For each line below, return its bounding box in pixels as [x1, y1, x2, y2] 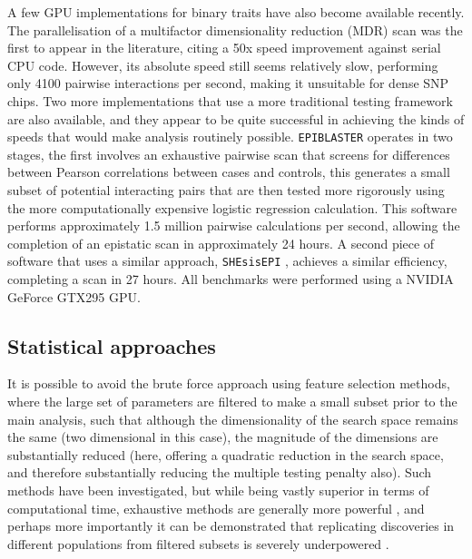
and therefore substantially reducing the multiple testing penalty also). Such [7, 463, 432, 482]
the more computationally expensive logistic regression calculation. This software [7, 198, 457, 217]
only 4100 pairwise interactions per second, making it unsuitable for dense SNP [7, 74, 449, 93]
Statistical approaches [7, 331, 216, 359]
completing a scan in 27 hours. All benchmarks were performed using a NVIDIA [7, 270, 454, 289]
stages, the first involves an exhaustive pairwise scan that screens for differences [7, 144, 450, 163]
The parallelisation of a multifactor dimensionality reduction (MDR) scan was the [7, 20, 463, 39]
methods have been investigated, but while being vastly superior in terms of [7, 480, 429, 499]
